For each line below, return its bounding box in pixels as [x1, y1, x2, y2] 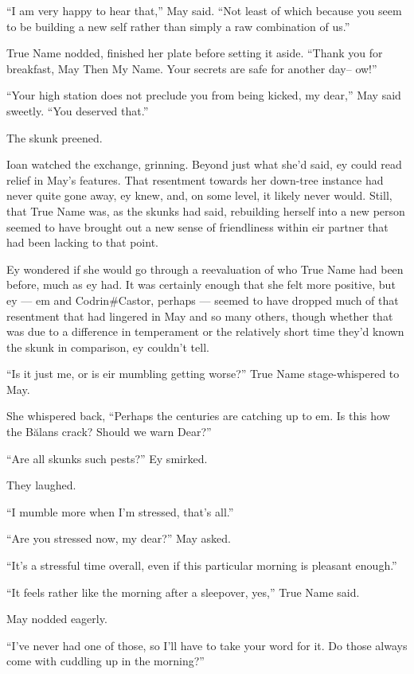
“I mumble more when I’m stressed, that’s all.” [6, 503, 234, 520]
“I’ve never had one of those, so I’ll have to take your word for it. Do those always [6, 637, 408, 653]
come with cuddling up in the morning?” [6, 653, 205, 669]
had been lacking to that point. [6, 234, 158, 251]
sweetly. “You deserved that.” [6, 102, 149, 119]
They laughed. [6, 477, 76, 493]
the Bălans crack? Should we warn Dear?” [6, 423, 212, 440]
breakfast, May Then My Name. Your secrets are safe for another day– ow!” [6, 60, 377, 76]
